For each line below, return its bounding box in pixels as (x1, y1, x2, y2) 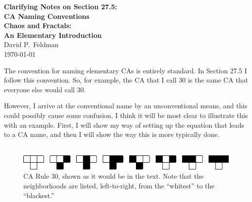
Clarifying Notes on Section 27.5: (4, 1, 118, 11)
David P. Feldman (4, 39, 59, 50)
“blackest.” (23, 190, 54, 200)
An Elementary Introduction (4, 30, 102, 40)
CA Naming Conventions (4, 11, 90, 21)
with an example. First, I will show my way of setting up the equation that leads (4, 119, 244, 130)
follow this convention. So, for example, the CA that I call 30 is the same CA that (4, 75, 249, 85)
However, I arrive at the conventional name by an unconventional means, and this (4, 101, 248, 111)
